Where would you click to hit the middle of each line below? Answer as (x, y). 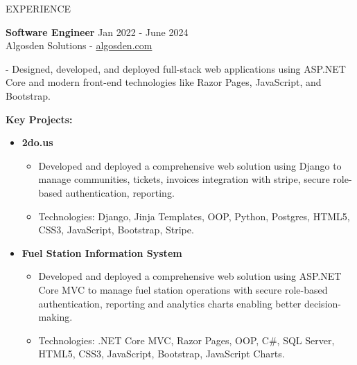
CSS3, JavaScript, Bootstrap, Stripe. (116, 230)
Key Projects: (39, 119)
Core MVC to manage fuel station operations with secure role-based (183, 289)
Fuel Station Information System (102, 252)
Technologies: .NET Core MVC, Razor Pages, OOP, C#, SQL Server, (186, 340)
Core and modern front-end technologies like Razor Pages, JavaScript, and (164, 82)
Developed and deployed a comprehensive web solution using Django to (190, 165)
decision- (323, 303)
